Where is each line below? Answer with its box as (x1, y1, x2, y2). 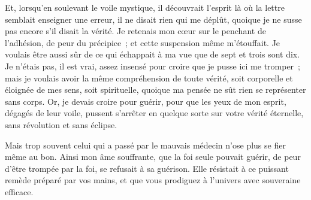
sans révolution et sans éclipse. (5, 118, 117, 131)
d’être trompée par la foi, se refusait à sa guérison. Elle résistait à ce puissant (5, 162, 289, 174)
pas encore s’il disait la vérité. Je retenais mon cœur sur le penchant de (5, 25, 266, 37)
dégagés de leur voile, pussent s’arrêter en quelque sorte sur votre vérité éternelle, (5, 107, 304, 119)
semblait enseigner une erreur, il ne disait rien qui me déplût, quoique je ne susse (5, 13, 302, 25)
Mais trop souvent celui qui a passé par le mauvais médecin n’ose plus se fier (5, 138, 286, 151)
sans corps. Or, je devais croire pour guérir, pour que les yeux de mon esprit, (5, 95, 286, 107)
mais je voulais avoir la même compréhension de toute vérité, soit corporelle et (5, 71, 293, 84)
